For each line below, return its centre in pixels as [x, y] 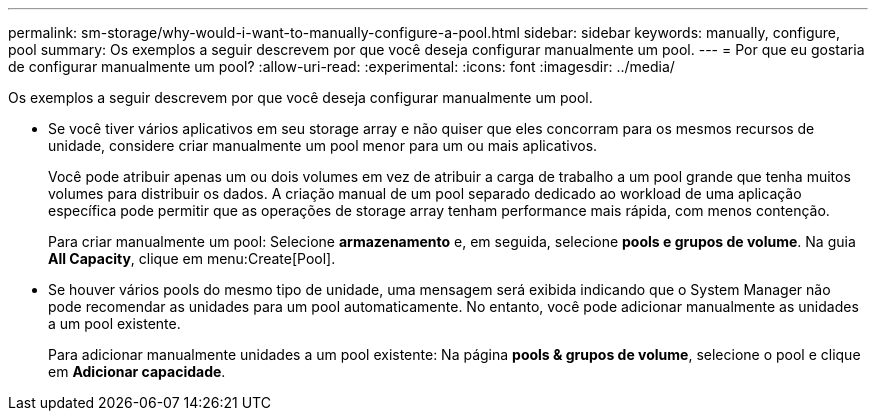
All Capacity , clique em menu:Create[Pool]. [192, 258]
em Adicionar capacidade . [137, 371]
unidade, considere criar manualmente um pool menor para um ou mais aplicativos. [323, 145]
